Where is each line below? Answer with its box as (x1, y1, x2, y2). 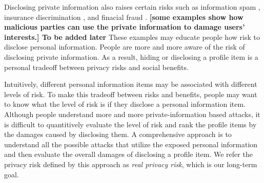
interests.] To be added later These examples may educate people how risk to (4, 31, 260, 42)
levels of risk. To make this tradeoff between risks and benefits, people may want (4, 88, 257, 99)
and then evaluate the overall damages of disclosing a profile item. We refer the (4, 149, 253, 159)
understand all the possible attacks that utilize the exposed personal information (4, 139, 258, 149)
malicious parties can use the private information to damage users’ (4, 21, 245, 32)
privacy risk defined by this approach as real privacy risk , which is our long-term (4, 158, 257, 169)
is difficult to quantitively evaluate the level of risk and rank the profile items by (4, 119, 257, 129)
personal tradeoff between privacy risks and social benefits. (4, 61, 189, 72)
